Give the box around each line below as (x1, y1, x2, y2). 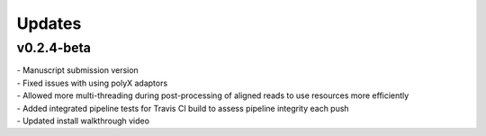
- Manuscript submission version (16, 65, 139, 76)
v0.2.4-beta (16, 40, 92, 56)
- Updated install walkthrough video (16, 115, 150, 126)
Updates (16, 14, 82, 33)
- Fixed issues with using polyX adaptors (16, 77, 168, 88)
